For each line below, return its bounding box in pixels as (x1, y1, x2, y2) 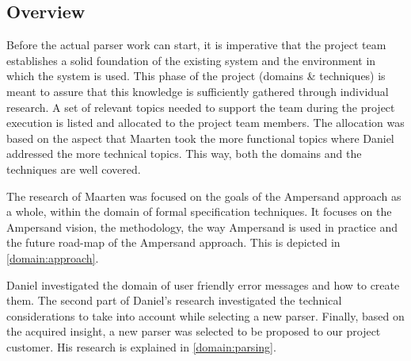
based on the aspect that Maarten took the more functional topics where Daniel (6, 129, 394, 146)
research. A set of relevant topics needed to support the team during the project (6, 98, 395, 115)
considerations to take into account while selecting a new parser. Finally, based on (6, 307, 405, 324)
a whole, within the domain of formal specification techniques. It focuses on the (6, 203, 392, 220)
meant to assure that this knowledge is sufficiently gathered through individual (6, 83, 389, 99)
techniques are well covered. (6, 160, 141, 177)
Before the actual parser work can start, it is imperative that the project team (6, 36, 386, 53)
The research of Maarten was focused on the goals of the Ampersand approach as (6, 187, 401, 204)
